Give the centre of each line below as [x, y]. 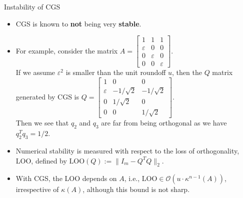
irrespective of [37, 189]
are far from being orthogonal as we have [164, 123]
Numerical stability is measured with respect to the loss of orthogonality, [127, 150]
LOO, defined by [41, 160]
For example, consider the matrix [67, 50]
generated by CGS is [47, 97]
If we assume [35, 72]
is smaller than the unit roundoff [116, 72]
